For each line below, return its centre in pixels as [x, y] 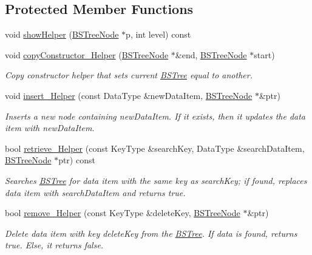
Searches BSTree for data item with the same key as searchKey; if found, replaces [156, 180]
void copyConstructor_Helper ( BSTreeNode [87, 54]
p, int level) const [158, 34]
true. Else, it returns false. [54, 245]
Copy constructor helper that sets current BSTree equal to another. [129, 75]
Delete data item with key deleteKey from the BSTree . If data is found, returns [151, 233]
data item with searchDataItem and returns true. [95, 192]
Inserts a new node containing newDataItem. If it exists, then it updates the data [155, 116]
